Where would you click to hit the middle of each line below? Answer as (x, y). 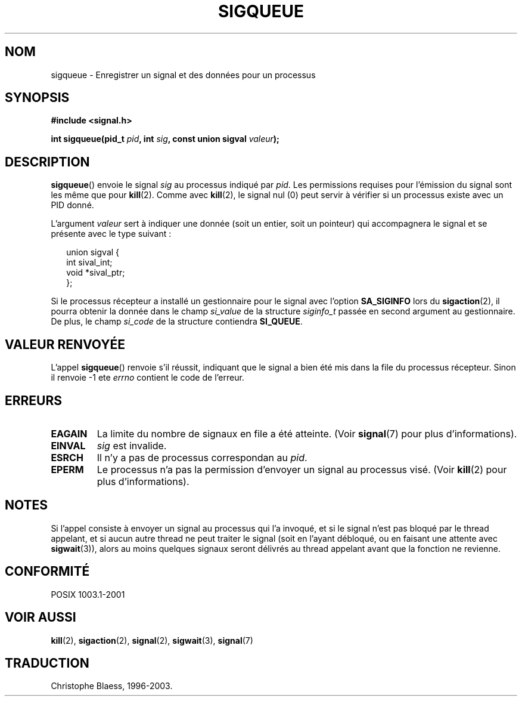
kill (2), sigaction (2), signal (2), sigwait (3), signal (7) (152, 640)
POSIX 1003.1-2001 (88, 594)
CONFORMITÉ (47, 572)
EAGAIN (69, 433)
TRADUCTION (47, 663)
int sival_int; (89, 263)
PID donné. (72, 205)
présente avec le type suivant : (111, 234)
